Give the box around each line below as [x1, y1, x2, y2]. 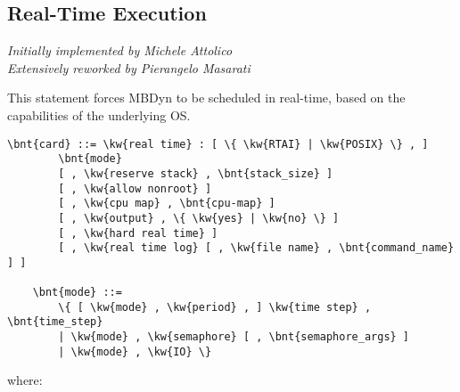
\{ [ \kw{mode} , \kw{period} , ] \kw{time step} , [58, 300, 372, 314]
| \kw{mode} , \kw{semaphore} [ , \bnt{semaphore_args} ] [58, 331, 410, 344]
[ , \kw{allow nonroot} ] [58, 182, 212, 195]
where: [7, 371, 43, 389]
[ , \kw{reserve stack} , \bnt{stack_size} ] [58, 167, 333, 180]
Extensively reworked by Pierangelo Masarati [7, 58, 251, 77]
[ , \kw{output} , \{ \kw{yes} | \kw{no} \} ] [58, 211, 340, 225]
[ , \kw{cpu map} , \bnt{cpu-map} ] [58, 197, 275, 210]
